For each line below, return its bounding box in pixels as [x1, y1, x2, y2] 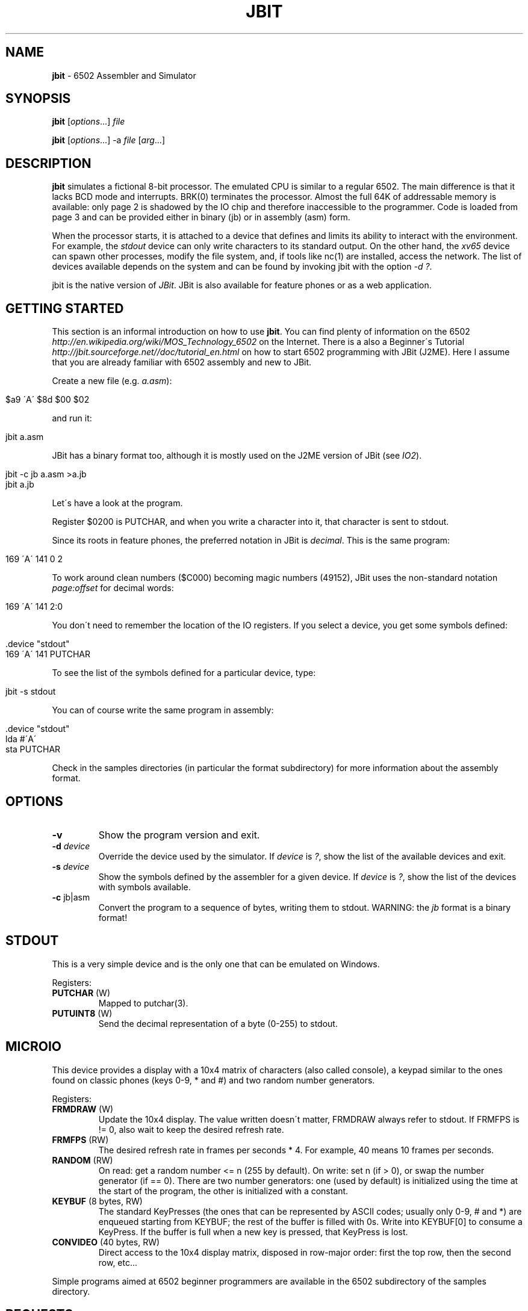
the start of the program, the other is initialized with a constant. [98, 1185, 349, 1196]
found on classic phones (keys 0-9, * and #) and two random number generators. [52, 1074, 375, 1085]
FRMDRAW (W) [52, 1103, 114, 1114]
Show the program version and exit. [98, 828, 260, 841]
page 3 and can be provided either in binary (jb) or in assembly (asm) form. [52, 212, 350, 223]
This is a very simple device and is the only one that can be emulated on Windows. [52, 958, 380, 969]
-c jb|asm [52, 891, 90, 902]
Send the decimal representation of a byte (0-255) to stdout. [98, 1018, 338, 1029]
